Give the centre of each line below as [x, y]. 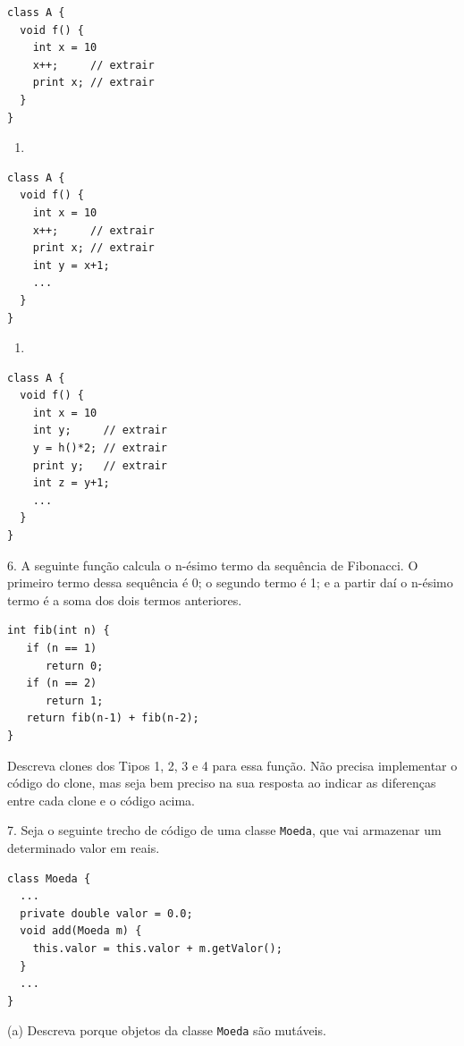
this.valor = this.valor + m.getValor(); [157, 948]
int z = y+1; [71, 483]
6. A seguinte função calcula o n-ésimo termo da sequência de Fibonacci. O [213, 565]
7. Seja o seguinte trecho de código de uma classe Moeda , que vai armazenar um [224, 830]
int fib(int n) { [59, 631]
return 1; [74, 700]
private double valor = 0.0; [106, 913]
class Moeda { [49, 878]
